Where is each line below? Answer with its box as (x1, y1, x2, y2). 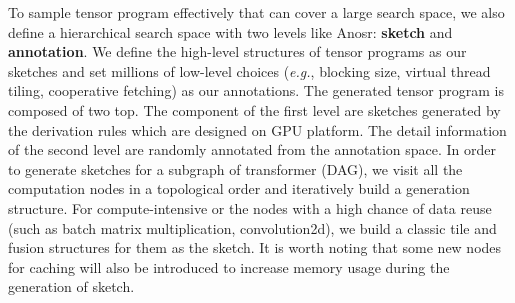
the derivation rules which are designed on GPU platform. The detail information (8, 119, 507, 140)
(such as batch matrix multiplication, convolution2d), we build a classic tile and (8, 217, 497, 238)
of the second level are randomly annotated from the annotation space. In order (8, 139, 497, 160)
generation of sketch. (8, 276, 135, 297)
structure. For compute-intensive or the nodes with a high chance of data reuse (8, 197, 492, 218)
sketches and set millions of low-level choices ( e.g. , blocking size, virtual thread (8, 60, 491, 81)
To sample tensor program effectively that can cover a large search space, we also (8, 2, 505, 22)
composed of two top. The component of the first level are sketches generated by (8, 99, 501, 120)
